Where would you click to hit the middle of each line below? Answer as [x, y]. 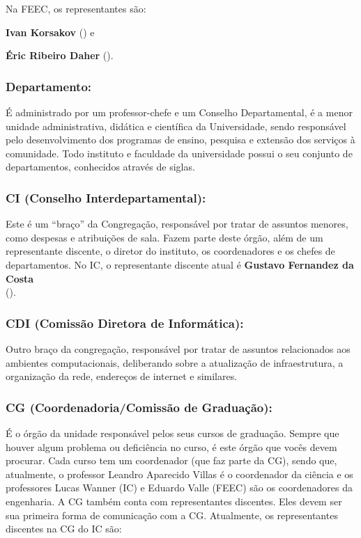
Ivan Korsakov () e [50, 32]
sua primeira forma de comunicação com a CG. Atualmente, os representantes [172, 515]
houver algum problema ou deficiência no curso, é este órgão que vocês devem [171, 446]
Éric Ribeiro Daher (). [60, 55]
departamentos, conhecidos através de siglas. [100, 167]
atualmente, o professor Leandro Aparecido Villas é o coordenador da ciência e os [179, 474]
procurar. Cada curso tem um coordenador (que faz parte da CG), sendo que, [171, 460]
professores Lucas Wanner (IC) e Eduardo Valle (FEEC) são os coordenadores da [179, 488]
